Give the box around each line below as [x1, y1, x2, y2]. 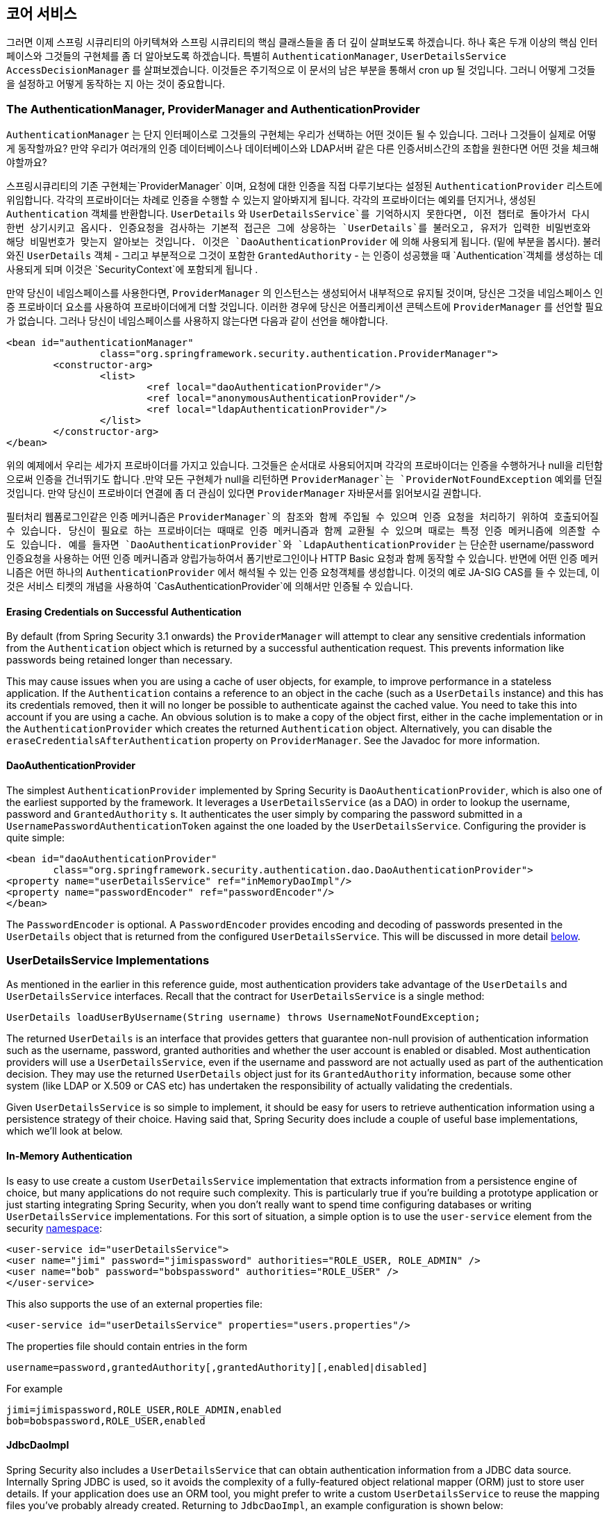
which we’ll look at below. [6, 1125, 123, 1137]
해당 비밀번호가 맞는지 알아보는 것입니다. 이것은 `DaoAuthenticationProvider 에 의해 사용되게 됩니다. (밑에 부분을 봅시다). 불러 [6, 236, 601, 248]
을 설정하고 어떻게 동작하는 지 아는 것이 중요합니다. [6, 78, 225, 90]
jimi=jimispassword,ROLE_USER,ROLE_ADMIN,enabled [6, 1404, 282, 1415]
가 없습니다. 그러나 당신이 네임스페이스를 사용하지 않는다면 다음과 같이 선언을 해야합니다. [6, 315, 388, 327]
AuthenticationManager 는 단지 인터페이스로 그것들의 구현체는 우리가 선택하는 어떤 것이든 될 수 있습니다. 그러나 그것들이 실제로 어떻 [6, 129, 597, 141]
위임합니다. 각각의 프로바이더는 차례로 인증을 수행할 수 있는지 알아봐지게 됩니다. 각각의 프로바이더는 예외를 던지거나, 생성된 [6, 194, 536, 206]
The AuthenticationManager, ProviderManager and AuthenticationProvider [6, 101, 420, 116]
